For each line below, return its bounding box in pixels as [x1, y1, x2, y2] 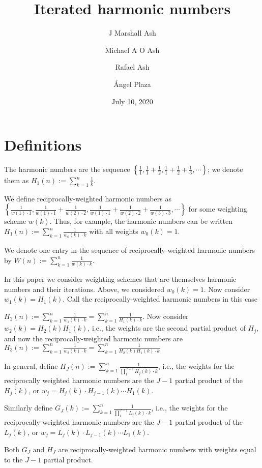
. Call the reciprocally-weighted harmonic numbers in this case [63, 294, 257, 304]
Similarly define [4, 402, 53, 413]
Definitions [4, 134, 82, 155]
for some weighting [188, 203, 247, 214]
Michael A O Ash [105, 44, 160, 55]
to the [4, 454, 23, 464]
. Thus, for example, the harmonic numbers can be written [49, 216, 232, 226]
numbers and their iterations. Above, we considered [4, 283, 164, 294]
